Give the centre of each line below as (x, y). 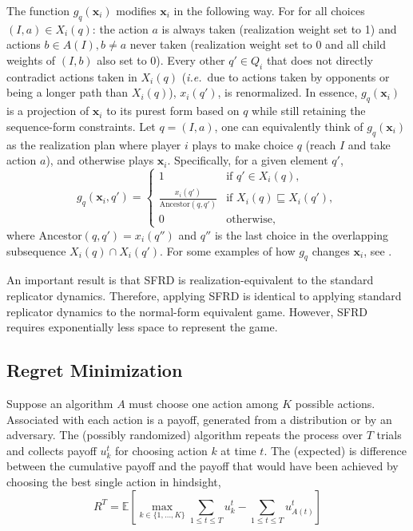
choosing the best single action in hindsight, (114, 481)
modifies (136, 10)
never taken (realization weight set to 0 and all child (258, 44)
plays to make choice (242, 144)
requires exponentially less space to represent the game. (142, 327)
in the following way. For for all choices (269, 10)
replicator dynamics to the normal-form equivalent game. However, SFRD (187, 311)
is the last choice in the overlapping (302, 234)
